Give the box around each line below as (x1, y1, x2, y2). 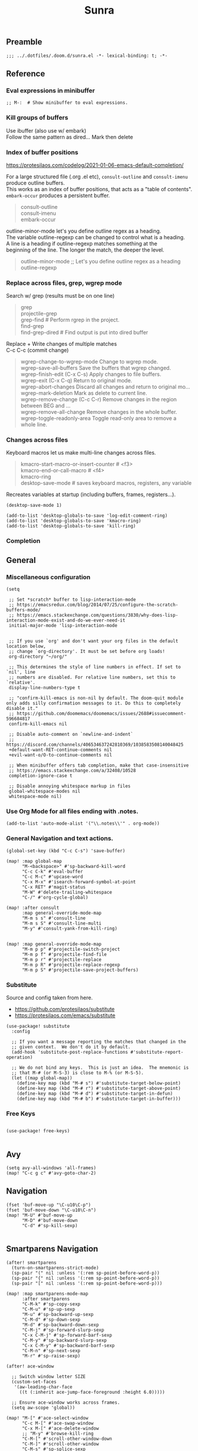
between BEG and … (20, 402, 71, 409)
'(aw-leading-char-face (14, 1384, 73, 1390)
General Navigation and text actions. (6, 834, 113, 842)
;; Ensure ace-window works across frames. (11, 1399, 120, 1405)
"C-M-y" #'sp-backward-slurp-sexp (21, 1337, 108, 1343)
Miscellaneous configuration (6, 572, 90, 581)
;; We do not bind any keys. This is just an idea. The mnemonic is (11, 1064, 189, 1070)
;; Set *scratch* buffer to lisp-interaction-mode (8, 597, 136, 603)
